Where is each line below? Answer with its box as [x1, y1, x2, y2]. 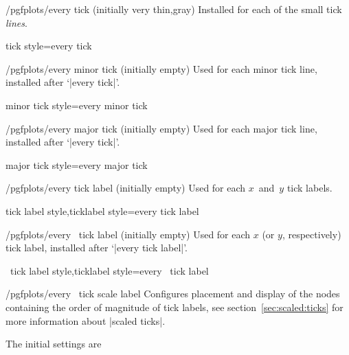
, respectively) [282, 227, 341, 241]
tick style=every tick [5, 38, 92, 53]
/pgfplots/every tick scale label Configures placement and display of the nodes [5, 286, 340, 301]
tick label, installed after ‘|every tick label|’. [5, 240, 188, 255]
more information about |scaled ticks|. [5, 313, 166, 328]
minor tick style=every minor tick [5, 98, 148, 112]
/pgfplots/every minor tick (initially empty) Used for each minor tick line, [5, 61, 317, 76]
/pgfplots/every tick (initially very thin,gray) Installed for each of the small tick [5, 2, 342, 16]
